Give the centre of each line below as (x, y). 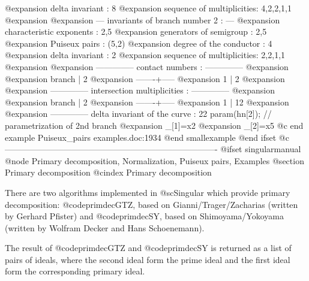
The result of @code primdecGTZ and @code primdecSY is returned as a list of (148, 248)
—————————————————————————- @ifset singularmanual (153, 149)
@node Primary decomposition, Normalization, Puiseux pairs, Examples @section (154, 160)
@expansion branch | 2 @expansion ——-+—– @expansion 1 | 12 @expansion (147, 102)
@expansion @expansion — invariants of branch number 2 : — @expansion (142, 19)
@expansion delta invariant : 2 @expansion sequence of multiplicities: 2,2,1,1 (145, 55)
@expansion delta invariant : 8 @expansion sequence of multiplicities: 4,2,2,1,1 (148, 8)
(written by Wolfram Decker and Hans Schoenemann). (105, 227)
